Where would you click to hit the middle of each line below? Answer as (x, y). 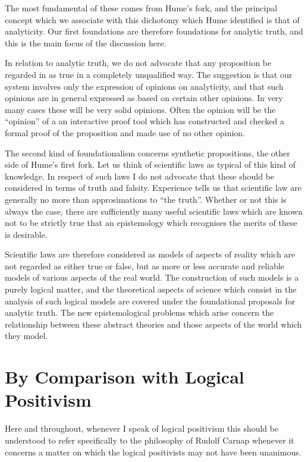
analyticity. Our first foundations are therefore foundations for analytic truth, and (154, 31)
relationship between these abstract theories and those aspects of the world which (153, 324)
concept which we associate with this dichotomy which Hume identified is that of (152, 19)
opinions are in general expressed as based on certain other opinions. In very (144, 98)
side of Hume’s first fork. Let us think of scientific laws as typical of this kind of (150, 164)
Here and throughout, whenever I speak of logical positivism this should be (142, 428)
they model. (26, 336)
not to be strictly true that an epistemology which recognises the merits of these (151, 223)
